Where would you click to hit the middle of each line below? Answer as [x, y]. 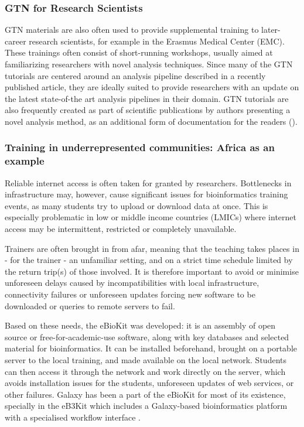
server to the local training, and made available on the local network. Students [146, 360]
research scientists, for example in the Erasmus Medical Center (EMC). [157, 41]
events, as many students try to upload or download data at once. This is [136, 205]
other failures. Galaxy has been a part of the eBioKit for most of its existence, [145, 394]
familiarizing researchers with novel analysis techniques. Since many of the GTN [149, 64]
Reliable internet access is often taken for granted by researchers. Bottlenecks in [148, 182]
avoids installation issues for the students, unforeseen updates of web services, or [149, 383]
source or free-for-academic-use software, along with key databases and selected [147, 337]
